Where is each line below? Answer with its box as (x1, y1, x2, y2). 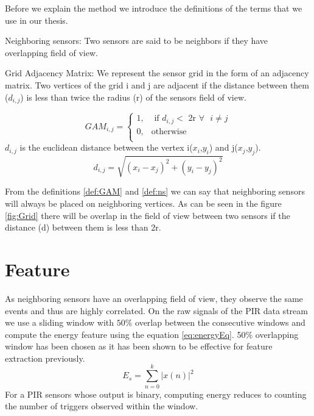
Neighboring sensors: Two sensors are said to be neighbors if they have (5, 34, 268, 47)
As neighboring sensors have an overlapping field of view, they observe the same (5, 292, 303, 304)
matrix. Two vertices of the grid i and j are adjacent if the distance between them (5, 78, 309, 91)
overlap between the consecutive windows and (135, 316, 305, 329)
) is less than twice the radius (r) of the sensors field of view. (20, 90, 246, 103)
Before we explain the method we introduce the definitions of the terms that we (5, 2, 302, 14)
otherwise (151, 127, 187, 136)
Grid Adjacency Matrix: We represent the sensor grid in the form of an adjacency (5, 66, 309, 79)
